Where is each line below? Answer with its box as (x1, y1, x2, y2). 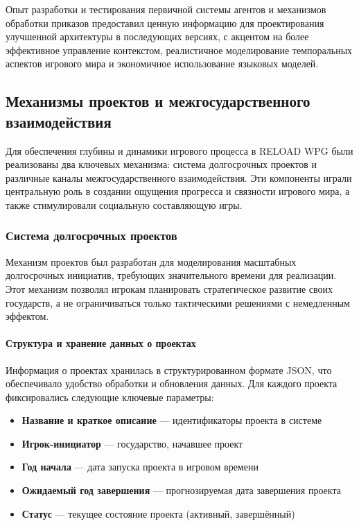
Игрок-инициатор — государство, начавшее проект (21, 436, 243, 450)
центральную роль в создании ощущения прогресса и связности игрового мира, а (6, 184, 350, 198)
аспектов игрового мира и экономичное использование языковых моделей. (6, 56, 319, 71)
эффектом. (6, 309, 49, 323)
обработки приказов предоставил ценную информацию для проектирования (6, 15, 324, 30)
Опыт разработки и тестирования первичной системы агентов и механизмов (6, 2, 326, 16)
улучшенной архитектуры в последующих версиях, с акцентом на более (6, 29, 309, 44)
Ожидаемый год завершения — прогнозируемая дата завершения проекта (21, 483, 341, 498)
